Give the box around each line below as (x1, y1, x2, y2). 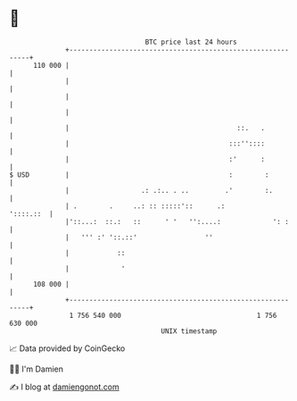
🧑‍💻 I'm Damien (9, 363, 64, 374)
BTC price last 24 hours (144, 38, 238, 46)
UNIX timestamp (161, 326, 218, 336)
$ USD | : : (9, 170, 269, 180)
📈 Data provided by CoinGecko (9, 343, 126, 354)
